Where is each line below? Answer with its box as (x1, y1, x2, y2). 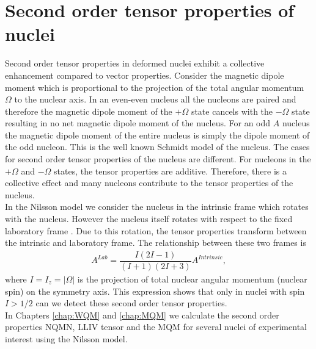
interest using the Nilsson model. (5, 332, 128, 345)
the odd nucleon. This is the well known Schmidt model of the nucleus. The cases (5, 140, 310, 153)
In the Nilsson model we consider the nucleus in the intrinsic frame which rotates (5, 200, 309, 213)
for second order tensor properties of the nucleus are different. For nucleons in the (5, 153, 311, 165)
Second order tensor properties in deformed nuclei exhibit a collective (5, 57, 265, 70)
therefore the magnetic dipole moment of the (5, 104, 172, 117)
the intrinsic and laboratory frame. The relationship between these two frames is (5, 236, 306, 249)
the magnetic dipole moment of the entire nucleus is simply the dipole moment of (5, 128, 310, 141)
